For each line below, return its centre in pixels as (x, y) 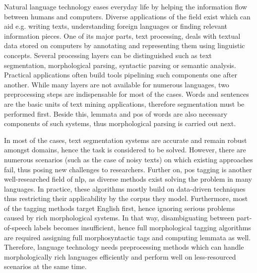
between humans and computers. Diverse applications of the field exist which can (127, 16)
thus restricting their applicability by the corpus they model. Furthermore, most (126, 198)
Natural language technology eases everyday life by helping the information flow (126, 6)
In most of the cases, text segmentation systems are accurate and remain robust (126, 140)
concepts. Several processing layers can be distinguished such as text (108, 55)
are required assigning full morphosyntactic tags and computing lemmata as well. (128, 237)
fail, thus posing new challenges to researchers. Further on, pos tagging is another (128, 169)
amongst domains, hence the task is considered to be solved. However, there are (125, 150)
